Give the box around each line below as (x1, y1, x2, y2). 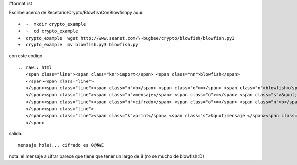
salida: (9, 131, 23, 137)
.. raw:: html (18, 64, 52, 70)
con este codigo (9, 53, 43, 59)
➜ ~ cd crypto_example (18, 28, 78, 34)
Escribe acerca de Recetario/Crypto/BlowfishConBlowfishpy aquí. (9, 10, 144, 16)
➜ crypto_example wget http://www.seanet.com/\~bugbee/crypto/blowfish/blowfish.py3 (18, 35, 235, 41)
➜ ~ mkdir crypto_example (18, 21, 86, 27)
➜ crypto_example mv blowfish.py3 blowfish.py (18, 42, 138, 47)
